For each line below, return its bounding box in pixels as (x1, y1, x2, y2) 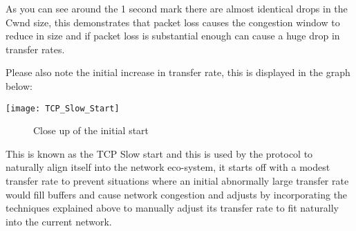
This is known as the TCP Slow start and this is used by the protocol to (6, 146, 313, 160)
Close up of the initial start (33, 123, 149, 138)
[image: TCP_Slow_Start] (6, 103, 120, 113)
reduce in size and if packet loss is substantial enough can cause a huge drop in (6, 28, 340, 43)
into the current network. (6, 214, 112, 228)
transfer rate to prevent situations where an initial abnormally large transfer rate (6, 174, 349, 187)
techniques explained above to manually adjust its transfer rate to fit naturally (6, 201, 339, 215)
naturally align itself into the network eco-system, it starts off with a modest (6, 160, 330, 174)
